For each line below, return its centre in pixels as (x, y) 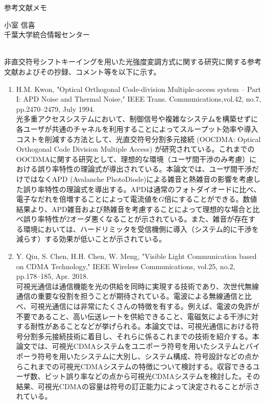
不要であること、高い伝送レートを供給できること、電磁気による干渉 (130, 316)
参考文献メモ (26, 7)
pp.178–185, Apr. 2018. (52, 276)
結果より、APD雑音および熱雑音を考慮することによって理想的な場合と (134, 209)
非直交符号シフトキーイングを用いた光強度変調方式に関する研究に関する (126, 62)
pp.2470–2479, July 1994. (55, 109)
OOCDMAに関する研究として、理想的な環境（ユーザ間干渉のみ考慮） (133, 159)
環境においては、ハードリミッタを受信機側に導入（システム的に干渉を (141, 229)
